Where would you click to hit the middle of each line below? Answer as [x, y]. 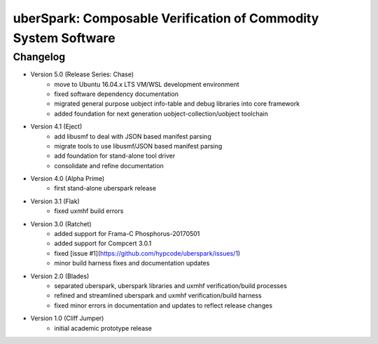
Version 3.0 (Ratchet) [61, 223]
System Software [64, 38]
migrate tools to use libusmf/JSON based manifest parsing [138, 146]
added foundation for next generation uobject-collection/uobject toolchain [161, 113]
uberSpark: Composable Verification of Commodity [166, 18]
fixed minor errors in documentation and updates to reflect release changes [163, 305]
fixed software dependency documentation [116, 94]
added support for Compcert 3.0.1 [103, 243]
